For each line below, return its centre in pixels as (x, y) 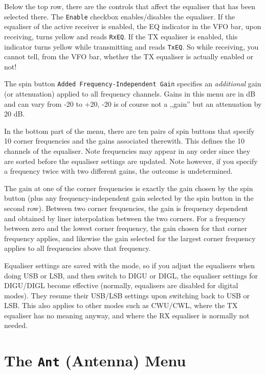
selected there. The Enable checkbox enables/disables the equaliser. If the (120, 16)
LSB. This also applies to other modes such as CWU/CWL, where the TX (121, 305)
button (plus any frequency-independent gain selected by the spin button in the (129, 198)
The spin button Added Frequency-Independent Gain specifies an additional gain (133, 84)
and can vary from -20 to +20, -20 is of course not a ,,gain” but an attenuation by (133, 103)
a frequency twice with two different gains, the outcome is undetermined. (118, 171)
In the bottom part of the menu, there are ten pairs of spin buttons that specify (129, 131)
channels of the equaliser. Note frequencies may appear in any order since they (127, 150)
